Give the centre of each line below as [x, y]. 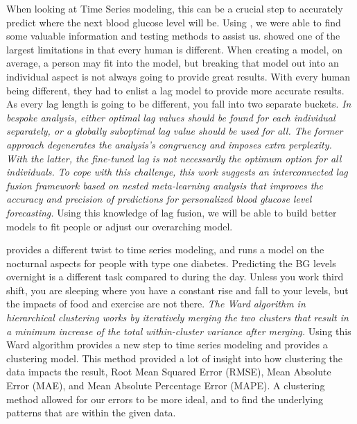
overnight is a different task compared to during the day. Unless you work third [175, 277]
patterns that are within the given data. [91, 413]
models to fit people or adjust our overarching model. [120, 226]
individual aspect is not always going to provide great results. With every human [178, 76]
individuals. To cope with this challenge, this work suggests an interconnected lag [177, 172]
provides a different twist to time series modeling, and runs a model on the [165, 249]
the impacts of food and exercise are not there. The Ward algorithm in [156, 304]
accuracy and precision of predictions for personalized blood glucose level [159, 199]
